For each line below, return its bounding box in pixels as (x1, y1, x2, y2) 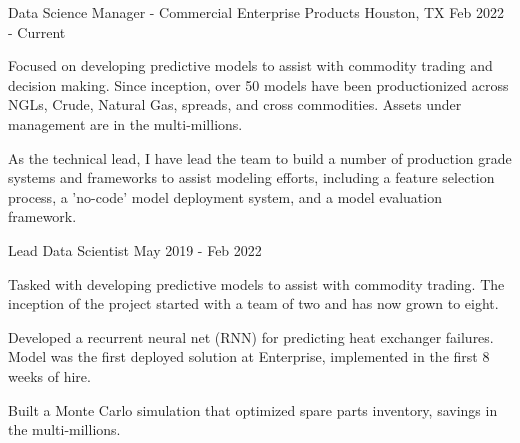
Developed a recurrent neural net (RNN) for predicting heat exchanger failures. (8, 326, 494, 347)
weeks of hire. (8, 365, 91, 386)
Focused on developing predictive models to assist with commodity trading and (8, 55, 493, 76)
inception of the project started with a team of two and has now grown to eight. (8, 293, 499, 314)
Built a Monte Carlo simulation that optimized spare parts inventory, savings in (8, 399, 498, 420)
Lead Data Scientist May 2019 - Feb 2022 (8, 239, 262, 260)
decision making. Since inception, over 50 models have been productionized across (8, 74, 509, 95)
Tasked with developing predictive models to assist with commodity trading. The (8, 273, 505, 294)
